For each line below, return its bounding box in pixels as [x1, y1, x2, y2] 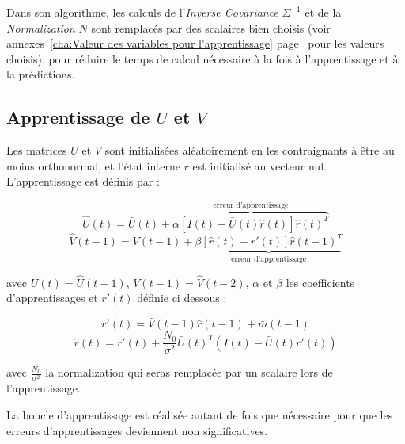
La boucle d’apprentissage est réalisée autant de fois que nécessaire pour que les [6, 406, 393, 423]
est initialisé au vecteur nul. [192, 157, 327, 174]
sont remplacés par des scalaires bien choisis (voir [91, 19, 331, 36]
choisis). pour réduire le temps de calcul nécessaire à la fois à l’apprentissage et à [6, 50, 399, 67]
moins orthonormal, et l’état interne [6, 157, 180, 174]
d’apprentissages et [6, 289, 98, 306]
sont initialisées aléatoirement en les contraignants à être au [104, 142, 395, 159]
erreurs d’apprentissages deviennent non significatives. [6, 422, 268, 438]
